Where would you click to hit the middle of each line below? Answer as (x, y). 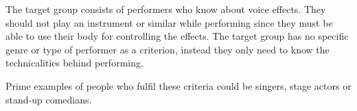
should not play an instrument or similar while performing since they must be (169, 22)
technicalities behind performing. (74, 63)
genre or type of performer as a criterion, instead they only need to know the (168, 49)
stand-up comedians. (49, 99)
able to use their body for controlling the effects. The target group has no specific (177, 36)
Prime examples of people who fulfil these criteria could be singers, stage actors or (178, 85)
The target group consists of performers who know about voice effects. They (166, 9)
